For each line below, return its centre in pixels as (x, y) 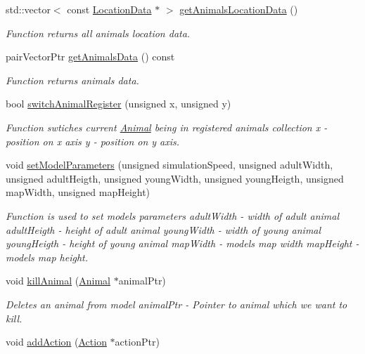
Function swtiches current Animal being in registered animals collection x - (167, 127)
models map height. (47, 257)
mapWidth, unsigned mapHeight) (78, 192)
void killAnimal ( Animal (58, 281)
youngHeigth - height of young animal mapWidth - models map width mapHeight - (182, 243)
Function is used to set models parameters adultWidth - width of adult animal (172, 215)
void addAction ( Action (56, 342)
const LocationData (109, 9)
